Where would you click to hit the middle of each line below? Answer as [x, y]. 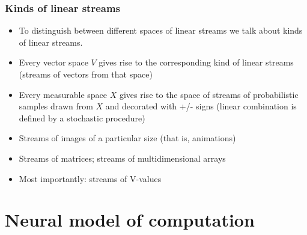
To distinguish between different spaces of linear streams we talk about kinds [161, 30]
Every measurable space [63, 94]
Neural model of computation [130, 220]
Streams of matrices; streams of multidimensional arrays [122, 158]
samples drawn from [56, 106]
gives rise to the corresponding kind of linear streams [196, 62]
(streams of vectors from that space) [86, 74]
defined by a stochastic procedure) [82, 117]
